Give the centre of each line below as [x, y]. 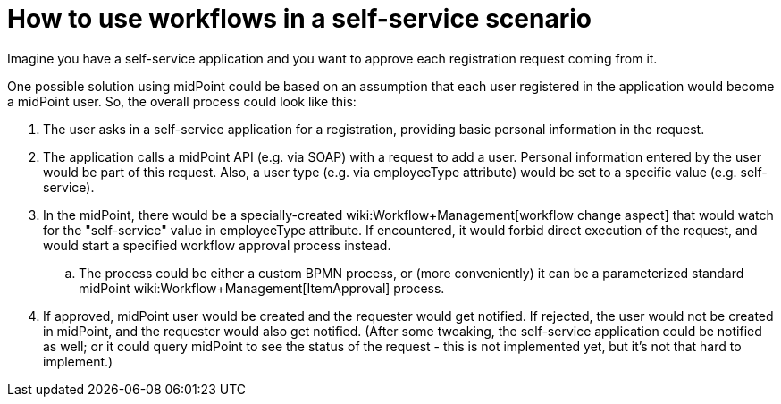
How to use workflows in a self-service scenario [299, 19]
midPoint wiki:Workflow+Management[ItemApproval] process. [262, 288]
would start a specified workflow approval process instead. [217, 245]
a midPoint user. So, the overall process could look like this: [182, 101]
